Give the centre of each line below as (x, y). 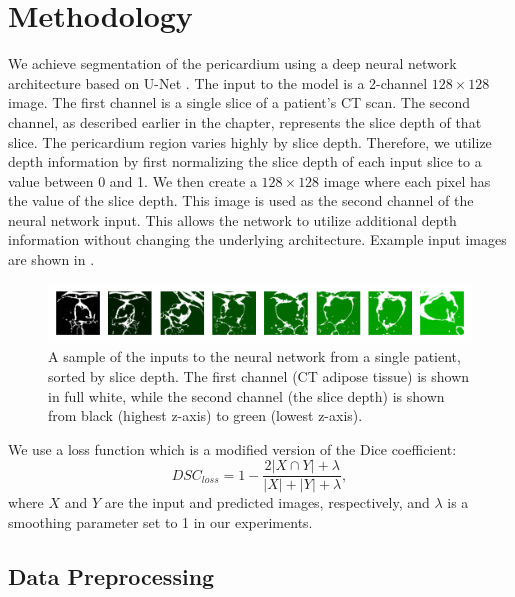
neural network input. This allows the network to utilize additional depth (232, 219)
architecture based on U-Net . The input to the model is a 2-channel (218, 82)
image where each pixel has (407, 180)
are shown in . (51, 259)
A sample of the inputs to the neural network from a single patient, (254, 356)
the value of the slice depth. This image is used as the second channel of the (241, 200)
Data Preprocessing (111, 576)
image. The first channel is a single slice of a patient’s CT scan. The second (239, 102)
